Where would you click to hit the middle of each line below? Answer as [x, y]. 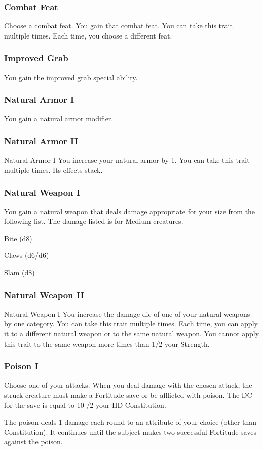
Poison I [21, 366]
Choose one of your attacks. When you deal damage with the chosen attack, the [128, 385]
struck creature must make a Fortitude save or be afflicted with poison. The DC [128, 395]
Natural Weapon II [44, 295]
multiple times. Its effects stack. [53, 170]
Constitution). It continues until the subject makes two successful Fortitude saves [130, 432]
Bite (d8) [18, 238]
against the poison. [33, 442]
